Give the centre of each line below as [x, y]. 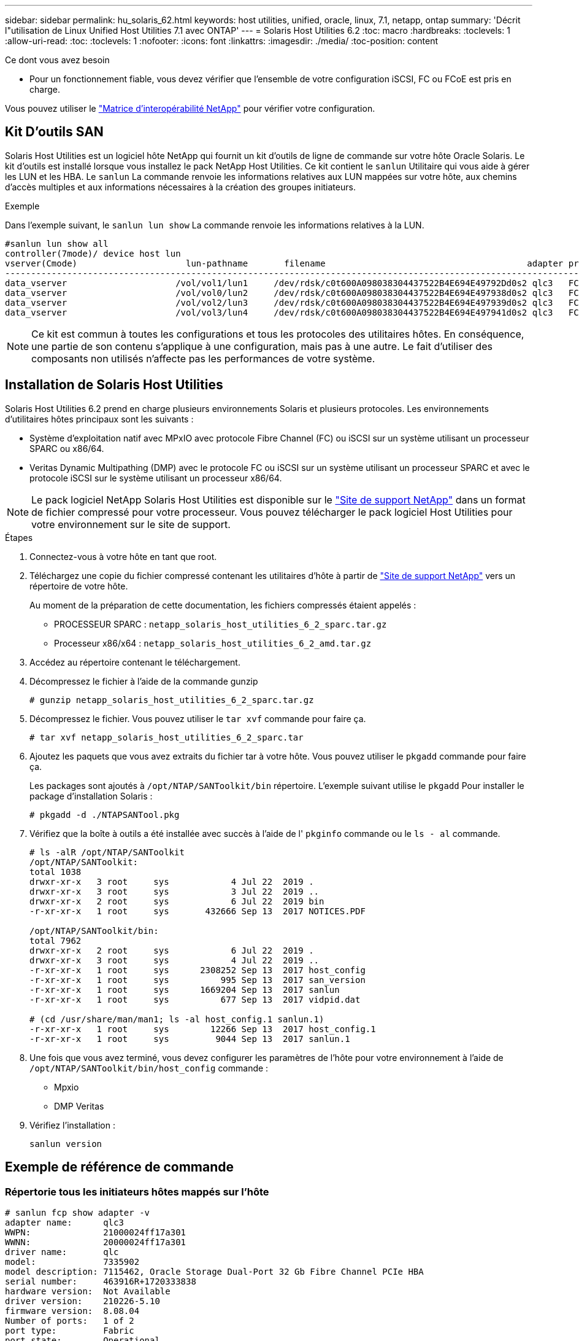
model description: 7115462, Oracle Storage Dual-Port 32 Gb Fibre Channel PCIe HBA [214, 1271]
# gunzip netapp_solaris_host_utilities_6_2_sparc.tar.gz [172, 700]
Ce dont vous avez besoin [57, 60]
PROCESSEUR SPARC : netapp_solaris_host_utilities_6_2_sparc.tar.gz [220, 624]
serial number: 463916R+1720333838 [101, 1281]
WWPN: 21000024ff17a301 [96, 1232]
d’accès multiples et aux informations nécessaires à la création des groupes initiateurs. [180, 187]
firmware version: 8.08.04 [72, 1311]
